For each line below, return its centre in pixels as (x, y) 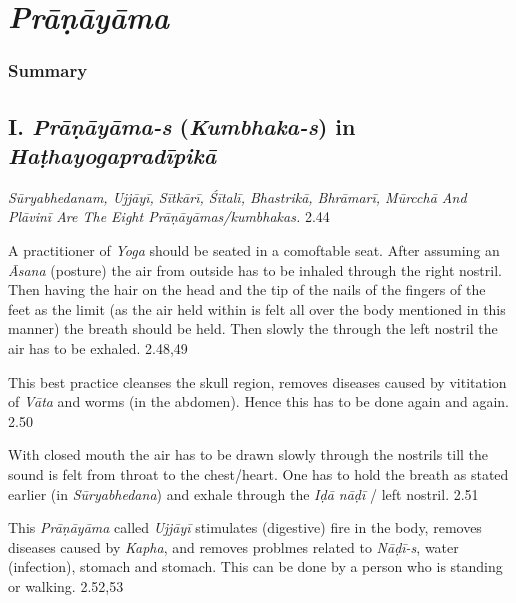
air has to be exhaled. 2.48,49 (98, 347)
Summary (48, 70)
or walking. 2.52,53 (66, 585)
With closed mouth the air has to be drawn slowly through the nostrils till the (248, 454)
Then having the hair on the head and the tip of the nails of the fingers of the (247, 289)
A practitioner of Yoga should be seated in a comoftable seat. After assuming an (254, 250)
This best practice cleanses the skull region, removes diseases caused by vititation (257, 381)
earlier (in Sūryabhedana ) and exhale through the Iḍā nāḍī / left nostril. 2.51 (243, 493)
